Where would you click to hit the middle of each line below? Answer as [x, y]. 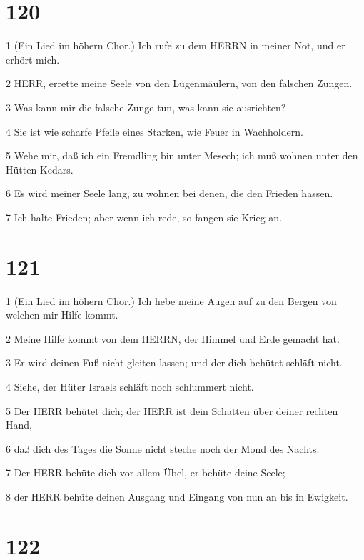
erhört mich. [33, 59]
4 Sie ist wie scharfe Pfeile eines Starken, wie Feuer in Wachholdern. [155, 131]
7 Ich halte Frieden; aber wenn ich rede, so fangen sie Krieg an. [144, 217]
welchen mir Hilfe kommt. [62, 315]
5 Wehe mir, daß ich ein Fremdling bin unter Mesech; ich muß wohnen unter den [182, 155]
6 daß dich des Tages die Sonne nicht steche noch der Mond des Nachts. [163, 448]
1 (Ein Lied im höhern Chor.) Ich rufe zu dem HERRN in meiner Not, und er [176, 45]
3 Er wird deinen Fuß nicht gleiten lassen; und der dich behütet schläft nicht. [174, 362]
